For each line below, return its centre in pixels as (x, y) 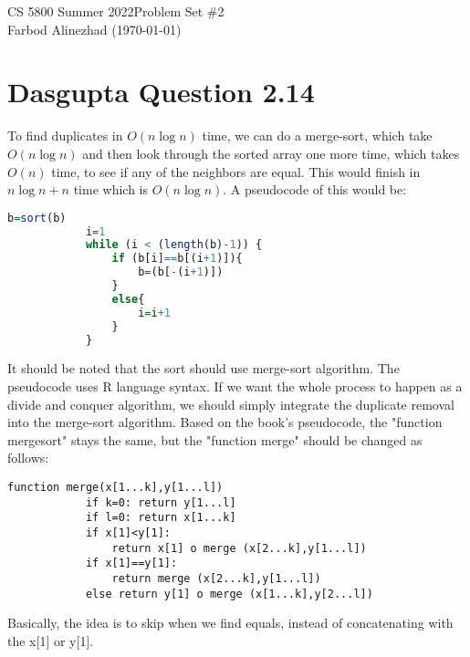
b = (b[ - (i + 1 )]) (181, 272)
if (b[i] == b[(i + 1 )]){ (177, 259)
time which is (111, 189)
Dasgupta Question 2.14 (161, 92)
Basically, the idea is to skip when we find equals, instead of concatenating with (230, 623)
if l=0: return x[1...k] (161, 518)
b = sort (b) (37, 218)
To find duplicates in (65, 136)
